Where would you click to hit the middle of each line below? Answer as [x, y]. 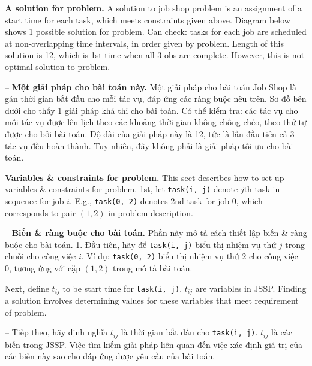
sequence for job [34, 200]
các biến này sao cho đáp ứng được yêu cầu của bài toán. [110, 356]
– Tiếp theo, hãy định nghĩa [56, 332]
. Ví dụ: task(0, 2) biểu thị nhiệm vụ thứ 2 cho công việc [190, 256]
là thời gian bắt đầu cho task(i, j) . [189, 332]
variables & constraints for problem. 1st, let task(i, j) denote [121, 189]
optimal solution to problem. [58, 66]
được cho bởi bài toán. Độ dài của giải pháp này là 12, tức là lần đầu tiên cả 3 [150, 133]
